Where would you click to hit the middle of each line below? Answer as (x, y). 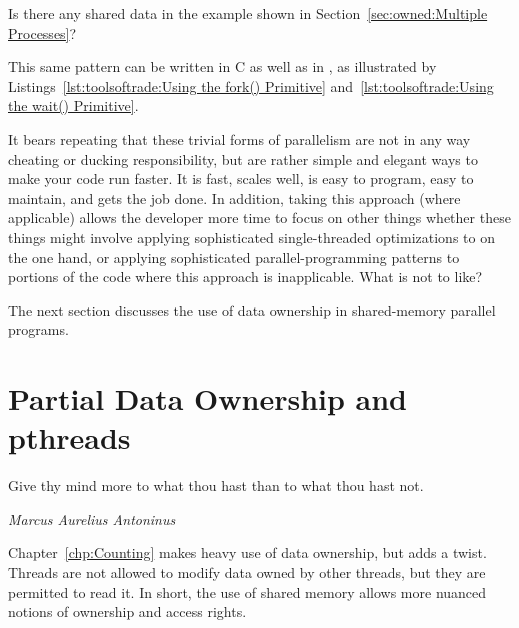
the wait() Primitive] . (73, 105)
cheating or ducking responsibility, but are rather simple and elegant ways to (243, 158)
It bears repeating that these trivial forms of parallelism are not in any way (239, 138)
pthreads (69, 437)
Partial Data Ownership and (208, 398)
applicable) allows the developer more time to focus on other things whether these (259, 217)
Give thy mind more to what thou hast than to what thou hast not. (216, 485)
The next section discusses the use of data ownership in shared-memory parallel (252, 309)
